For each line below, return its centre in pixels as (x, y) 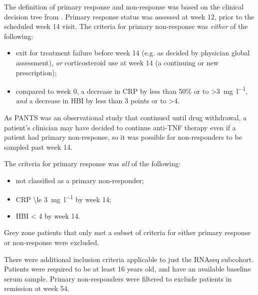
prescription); (36, 72)
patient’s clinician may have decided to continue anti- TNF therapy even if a (120, 127)
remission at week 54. (37, 288)
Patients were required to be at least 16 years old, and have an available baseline (128, 269)
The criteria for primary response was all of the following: (92, 163)
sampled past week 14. (38, 147)
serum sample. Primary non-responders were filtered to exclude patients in (118, 278)
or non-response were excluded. (52, 242)
